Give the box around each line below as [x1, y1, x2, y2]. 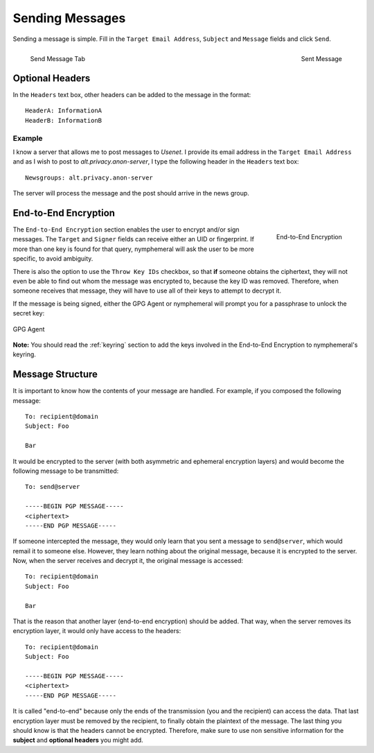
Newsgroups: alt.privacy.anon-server [25, 173, 154, 182]
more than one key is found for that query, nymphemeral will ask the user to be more [12, 245, 254, 253]
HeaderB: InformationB [25, 116, 103, 124]
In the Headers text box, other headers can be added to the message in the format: [12, 91, 251, 99]
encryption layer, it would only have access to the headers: [12, 627, 181, 635]
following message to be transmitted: [12, 467, 119, 475]
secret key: [12, 309, 45, 318]
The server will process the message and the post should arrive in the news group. [12, 189, 249, 198]
